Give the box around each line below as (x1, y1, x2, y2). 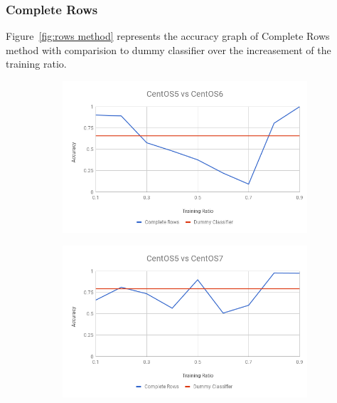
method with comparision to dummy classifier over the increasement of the (6, 42, 331, 57)
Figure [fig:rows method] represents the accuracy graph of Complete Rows (6, 28, 330, 43)
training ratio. (6, 56, 67, 71)
